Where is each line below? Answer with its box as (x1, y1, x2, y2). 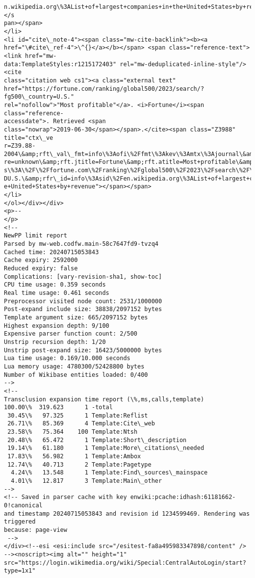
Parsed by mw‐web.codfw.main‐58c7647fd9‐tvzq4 (4, 240, 158, 248)
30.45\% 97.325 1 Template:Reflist (7, 412, 148, 419)
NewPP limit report (4, 232, 67, 239)
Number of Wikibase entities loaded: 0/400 (4, 371, 148, 378)
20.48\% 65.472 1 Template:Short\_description (7, 436, 187, 444)
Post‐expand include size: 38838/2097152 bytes (4, 306, 162, 313)
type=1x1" (4, 567, 36, 575)
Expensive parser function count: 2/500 (4, 330, 138, 338)
